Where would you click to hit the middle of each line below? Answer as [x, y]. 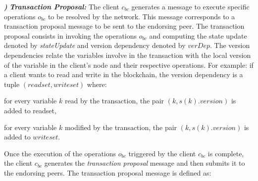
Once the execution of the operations [60, 153]
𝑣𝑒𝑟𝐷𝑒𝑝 [199, 46]
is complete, [226, 153]
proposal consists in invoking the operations [71, 35]
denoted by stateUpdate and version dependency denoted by [95, 45]
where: [97, 84]
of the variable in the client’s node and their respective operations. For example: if [129, 65]
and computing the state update [198, 35]
